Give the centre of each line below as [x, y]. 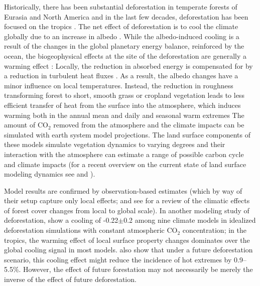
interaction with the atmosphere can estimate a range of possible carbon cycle [124, 154]
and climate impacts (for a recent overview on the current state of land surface [125, 164]
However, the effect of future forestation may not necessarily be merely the [138, 269]
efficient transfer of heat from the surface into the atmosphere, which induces [122, 105]
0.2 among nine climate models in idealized [190, 220]
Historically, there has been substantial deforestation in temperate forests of [121, 7]
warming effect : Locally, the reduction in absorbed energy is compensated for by [128, 65]
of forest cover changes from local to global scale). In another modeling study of [127, 210]
